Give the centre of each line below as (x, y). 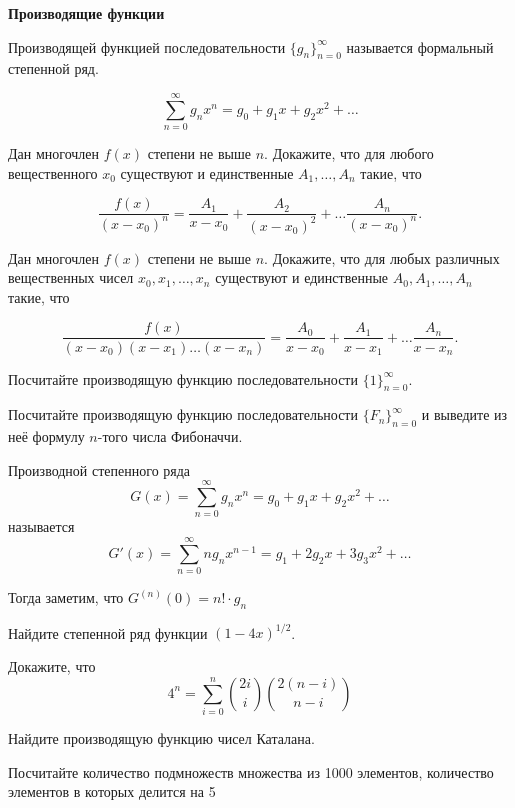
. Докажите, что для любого (349, 153)
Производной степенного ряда (99, 469)
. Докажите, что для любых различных (382, 257)
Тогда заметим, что (66, 597)
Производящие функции (86, 13)
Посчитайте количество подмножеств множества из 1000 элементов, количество (251, 771)
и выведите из (464, 414)
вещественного (53, 172)
